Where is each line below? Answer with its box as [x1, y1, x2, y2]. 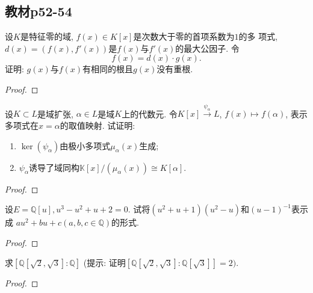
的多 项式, [238, 30, 278, 43]
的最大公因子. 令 [175, 42, 240, 54]
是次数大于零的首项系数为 [133, 30, 235, 43]
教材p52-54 [5, 2, 72, 20]
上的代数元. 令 [122, 107, 178, 120]
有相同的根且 [82, 63, 134, 75]
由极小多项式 [60, 139, 111, 152]
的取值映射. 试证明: [60, 119, 135, 131]
